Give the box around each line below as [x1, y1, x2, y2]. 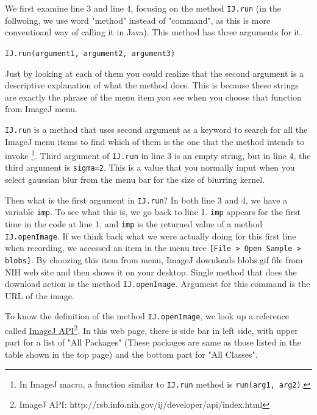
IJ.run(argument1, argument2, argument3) [5, 49, 176, 58]
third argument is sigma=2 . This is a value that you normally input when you [5, 161, 295, 174]
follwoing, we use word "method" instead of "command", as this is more [5, 13, 271, 26]
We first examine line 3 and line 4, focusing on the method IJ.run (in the [5, 2, 282, 14]
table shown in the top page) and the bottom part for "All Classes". [5, 347, 258, 360]
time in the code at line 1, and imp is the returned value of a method [5, 218, 263, 230]
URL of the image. [5, 289, 74, 302]
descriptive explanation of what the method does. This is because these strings [5, 79, 299, 91]
